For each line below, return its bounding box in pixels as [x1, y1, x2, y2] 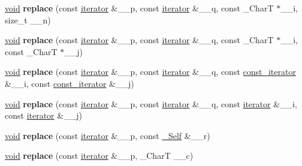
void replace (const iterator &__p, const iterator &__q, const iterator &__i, [5, 97, 297, 110]
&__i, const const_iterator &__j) [5, 77, 134, 89]
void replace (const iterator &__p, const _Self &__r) [5, 129, 210, 141]
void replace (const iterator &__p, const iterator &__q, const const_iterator [5, 65, 296, 78]
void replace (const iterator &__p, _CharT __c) [5, 149, 194, 162]
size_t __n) [5, 13, 51, 26]
